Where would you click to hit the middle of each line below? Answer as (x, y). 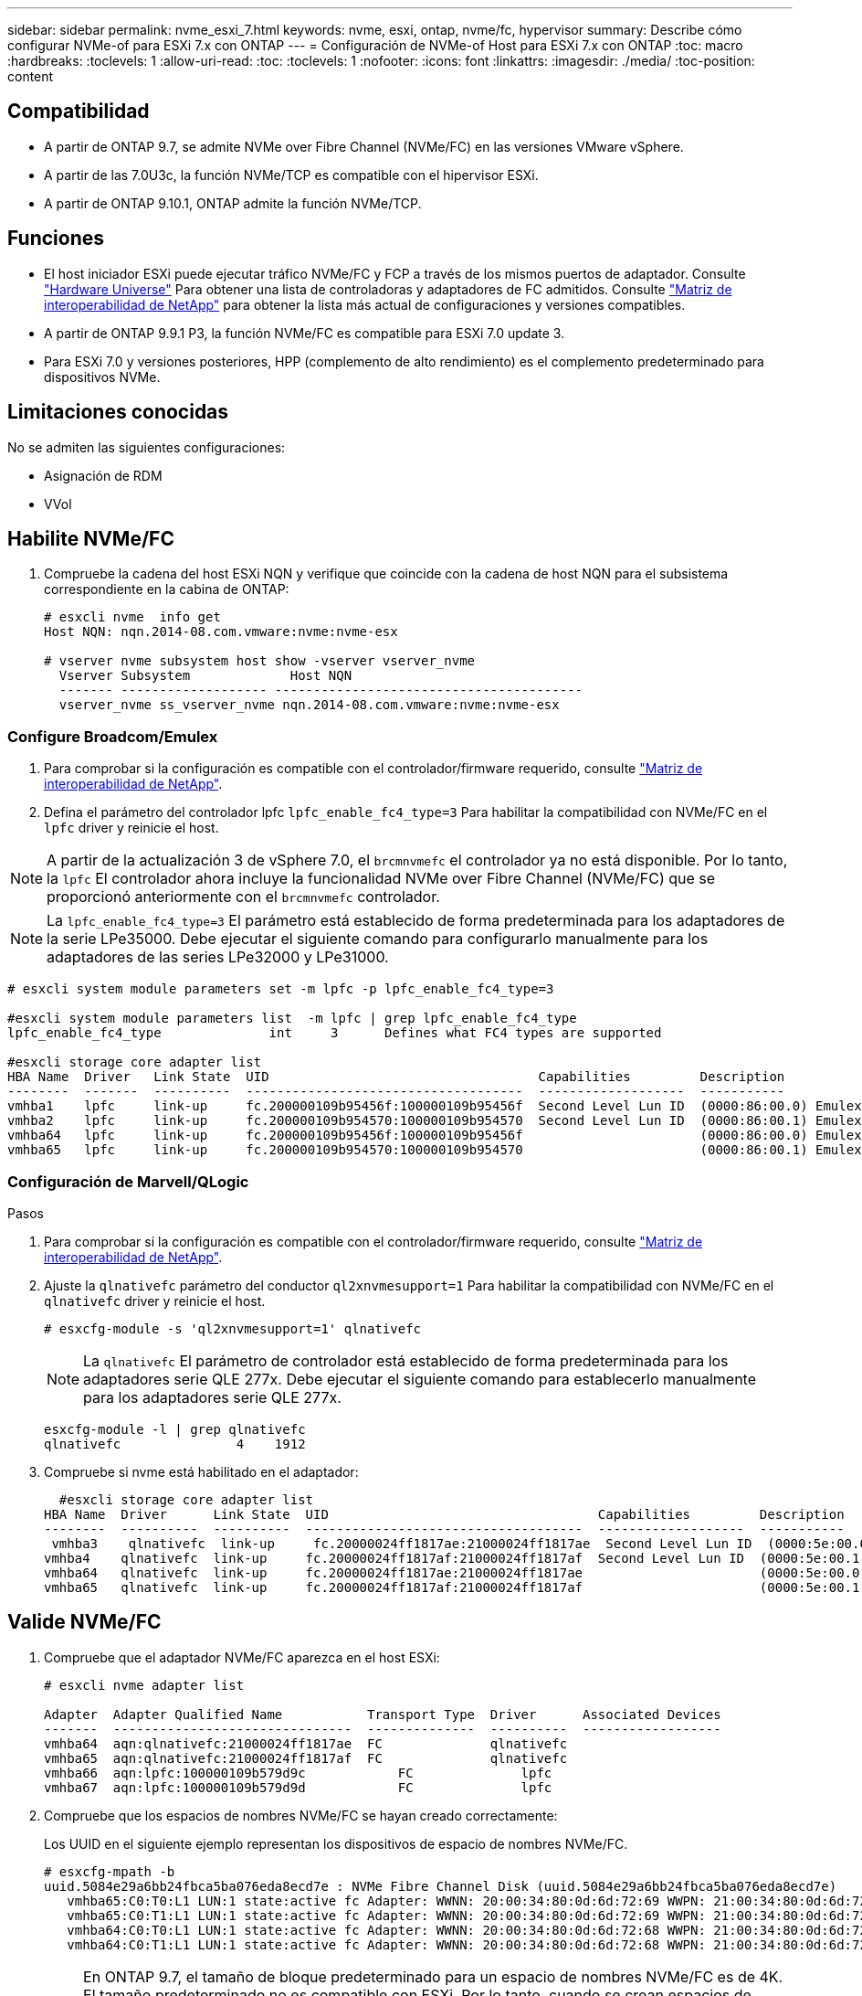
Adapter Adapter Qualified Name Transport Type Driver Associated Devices (383, 1714)
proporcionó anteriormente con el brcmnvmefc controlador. (243, 897)
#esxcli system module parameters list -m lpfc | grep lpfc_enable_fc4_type (292, 1019)
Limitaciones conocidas (118, 412)
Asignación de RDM (103, 475)
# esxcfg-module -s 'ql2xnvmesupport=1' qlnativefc (233, 1328)
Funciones (56, 239)
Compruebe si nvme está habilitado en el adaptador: (201, 1471)
